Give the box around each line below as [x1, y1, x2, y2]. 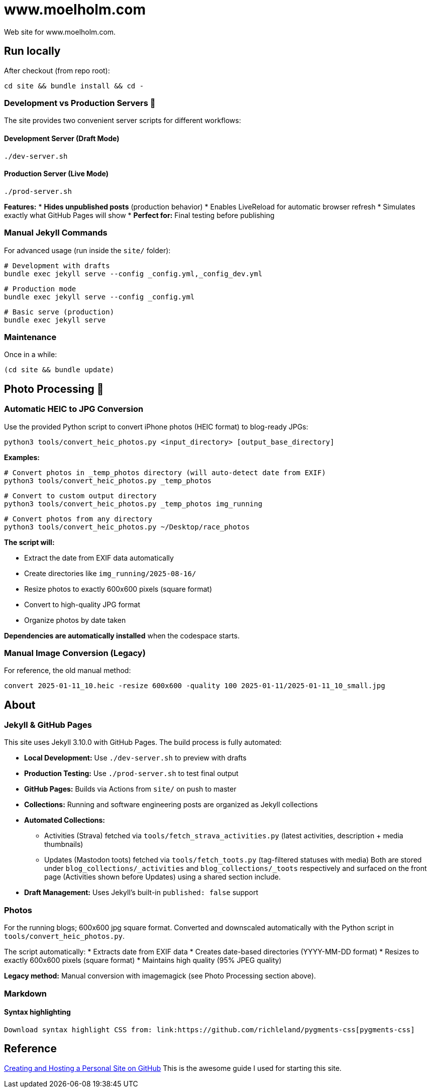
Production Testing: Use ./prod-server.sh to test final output [24, 769, 239, 778]
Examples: [4, 453, 40, 462]
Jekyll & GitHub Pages [4, 720, 92, 730]
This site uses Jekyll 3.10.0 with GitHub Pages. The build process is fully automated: [4, 738, 282, 747]
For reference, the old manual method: [4, 666, 131, 675]
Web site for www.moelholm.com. [4, 27, 116, 36]
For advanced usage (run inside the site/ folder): [4, 246, 171, 255]
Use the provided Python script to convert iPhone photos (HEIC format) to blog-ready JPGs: [4, 422, 308, 431]
